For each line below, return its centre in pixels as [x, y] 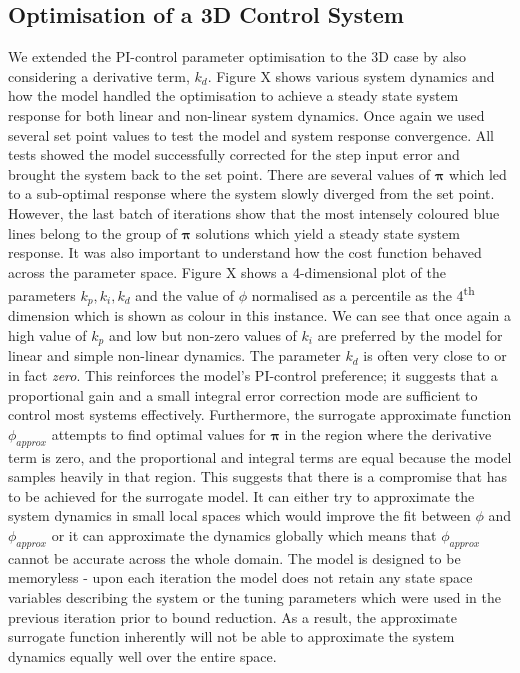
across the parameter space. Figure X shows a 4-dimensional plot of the [227, 271]
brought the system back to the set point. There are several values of [219, 173]
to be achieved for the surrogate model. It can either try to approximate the [241, 495]
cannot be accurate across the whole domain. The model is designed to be [234, 557]
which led [477, 173]
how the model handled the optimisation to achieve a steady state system [233, 95]
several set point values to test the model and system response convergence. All [251, 134]
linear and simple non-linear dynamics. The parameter [174, 355]
